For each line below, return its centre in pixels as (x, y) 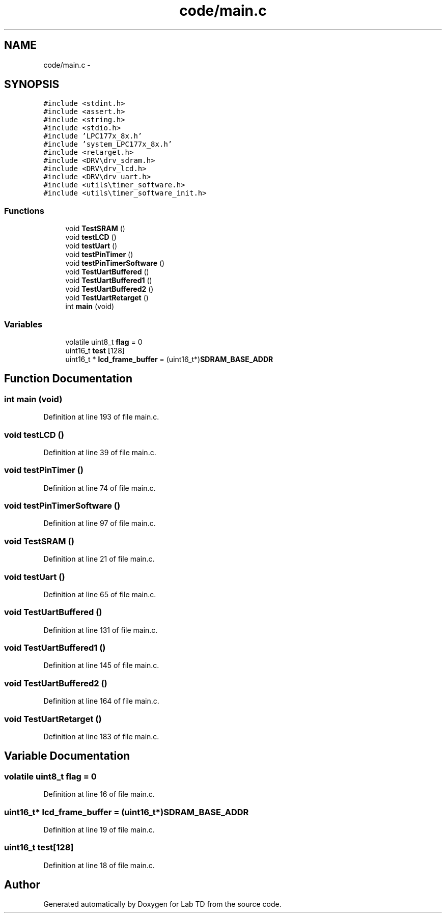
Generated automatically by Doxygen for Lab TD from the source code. (162, 904)
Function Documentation (68, 379)
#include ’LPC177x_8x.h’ (93, 136)
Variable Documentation (67, 756)
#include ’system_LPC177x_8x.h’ (108, 144)
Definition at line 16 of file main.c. (99, 794)
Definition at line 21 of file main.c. (99, 559)
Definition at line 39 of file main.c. (100, 452)
